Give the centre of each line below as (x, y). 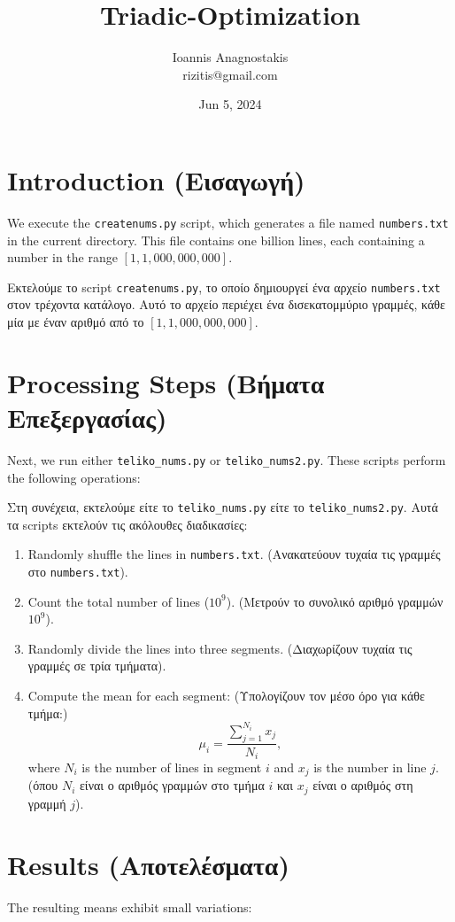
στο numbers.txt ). (78, 571)
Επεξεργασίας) (87, 417)
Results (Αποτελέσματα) (148, 864)
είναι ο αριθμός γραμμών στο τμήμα (172, 785)
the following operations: (74, 477)
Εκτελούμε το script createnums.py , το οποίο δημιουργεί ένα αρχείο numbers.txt (224, 287)
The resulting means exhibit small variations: (130, 907)
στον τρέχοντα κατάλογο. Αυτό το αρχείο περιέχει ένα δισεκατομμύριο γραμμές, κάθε (226, 304)
